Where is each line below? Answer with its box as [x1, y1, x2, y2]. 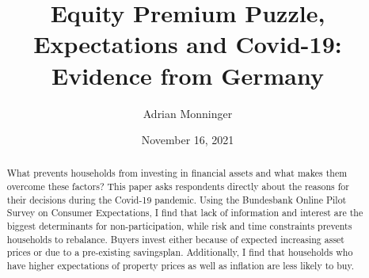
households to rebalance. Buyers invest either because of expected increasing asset [6, 232, 344, 246]
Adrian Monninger [143, 105, 233, 121]
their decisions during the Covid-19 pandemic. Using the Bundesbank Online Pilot [6, 192, 347, 206]
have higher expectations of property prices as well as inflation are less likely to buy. [6, 259, 354, 272]
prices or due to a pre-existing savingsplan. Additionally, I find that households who [6, 246, 353, 259]
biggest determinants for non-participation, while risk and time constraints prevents [6, 219, 352, 233]
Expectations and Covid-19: [33, 28, 342, 60]
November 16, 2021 [141, 131, 234, 148]
